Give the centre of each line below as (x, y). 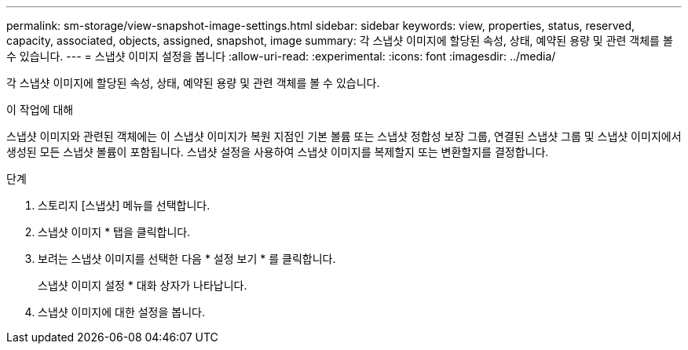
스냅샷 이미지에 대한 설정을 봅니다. (121, 312)
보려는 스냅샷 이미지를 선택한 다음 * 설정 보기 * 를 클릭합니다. (187, 259)
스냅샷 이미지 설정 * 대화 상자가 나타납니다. (143, 285)
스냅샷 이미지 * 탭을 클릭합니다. (114, 232)
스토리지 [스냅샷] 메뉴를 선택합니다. (124, 205)
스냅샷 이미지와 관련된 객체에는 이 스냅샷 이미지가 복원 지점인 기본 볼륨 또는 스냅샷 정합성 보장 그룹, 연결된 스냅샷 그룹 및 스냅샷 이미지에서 (344, 136)
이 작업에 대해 (40, 109)
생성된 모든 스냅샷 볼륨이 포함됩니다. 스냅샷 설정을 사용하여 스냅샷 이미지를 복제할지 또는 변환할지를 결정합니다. (278, 152)
